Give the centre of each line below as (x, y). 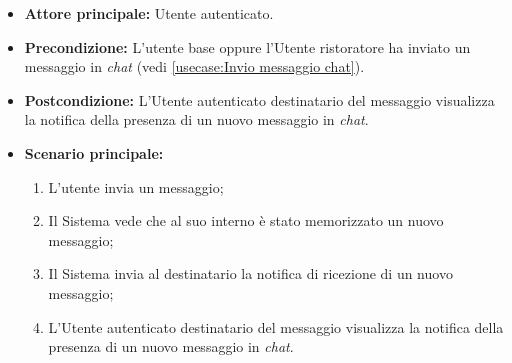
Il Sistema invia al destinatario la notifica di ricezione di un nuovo (250, 273)
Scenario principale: (94, 152)
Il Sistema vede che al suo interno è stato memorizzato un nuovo (246, 220)
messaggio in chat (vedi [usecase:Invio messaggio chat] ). (194, 66)
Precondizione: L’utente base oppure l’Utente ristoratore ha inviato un (247, 46)
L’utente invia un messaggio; (136, 186)
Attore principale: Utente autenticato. (149, 13)
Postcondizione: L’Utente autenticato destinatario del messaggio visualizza (259, 99)
